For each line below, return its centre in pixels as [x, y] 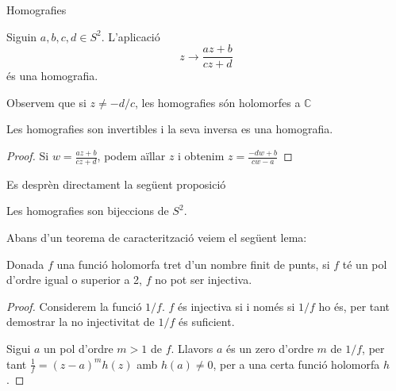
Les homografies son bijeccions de [88, 211]
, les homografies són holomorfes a [217, 102]
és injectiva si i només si [236, 306]
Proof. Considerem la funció [74, 306]
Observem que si [46, 102]
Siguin [22, 36]
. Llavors [192, 349]
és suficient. [207, 322]
